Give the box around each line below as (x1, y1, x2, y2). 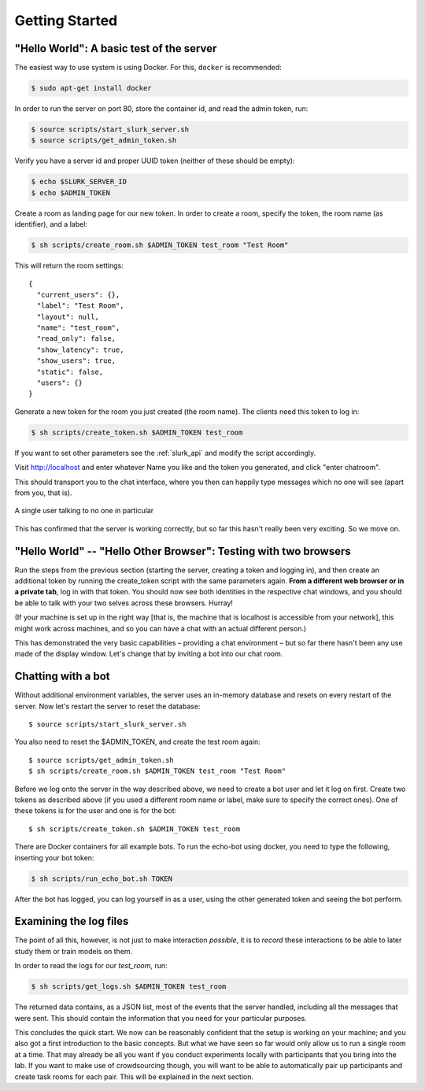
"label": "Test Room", (36, 301, 124, 310)
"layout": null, (36, 312, 100, 321)
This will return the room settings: (14, 261, 124, 271)
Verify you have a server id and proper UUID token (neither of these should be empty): (14, 156, 295, 165)
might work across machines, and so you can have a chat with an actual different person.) (14, 623, 307, 633)
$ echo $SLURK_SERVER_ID (31, 177, 128, 187)
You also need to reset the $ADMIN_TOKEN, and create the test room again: (14, 737, 261, 747)
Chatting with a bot (14, 670, 110, 683)
